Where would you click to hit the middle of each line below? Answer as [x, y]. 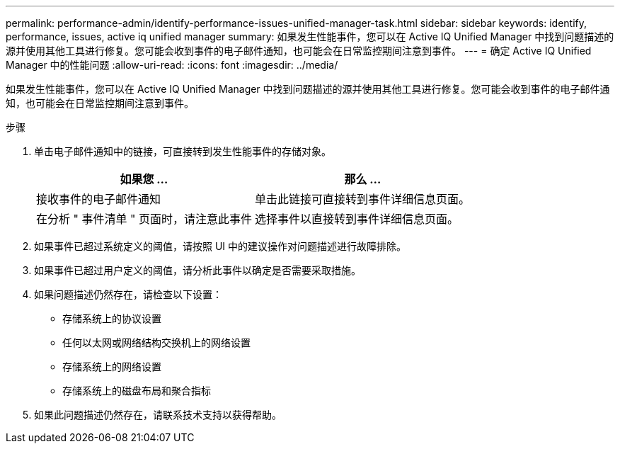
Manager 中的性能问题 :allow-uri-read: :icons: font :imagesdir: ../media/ [172, 65]
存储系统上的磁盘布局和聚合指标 [137, 391]
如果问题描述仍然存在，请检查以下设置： [128, 294]
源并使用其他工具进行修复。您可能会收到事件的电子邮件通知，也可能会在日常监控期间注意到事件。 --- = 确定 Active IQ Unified [299, 51]
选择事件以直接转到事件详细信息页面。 [356, 219]
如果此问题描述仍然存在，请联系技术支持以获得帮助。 [158, 415]
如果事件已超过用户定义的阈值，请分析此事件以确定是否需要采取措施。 [197, 270]
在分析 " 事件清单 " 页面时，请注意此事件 [144, 219]
